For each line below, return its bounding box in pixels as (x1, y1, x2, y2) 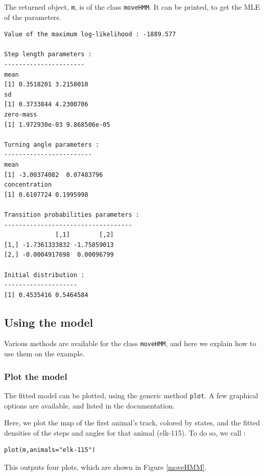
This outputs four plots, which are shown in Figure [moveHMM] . (4, 461, 207, 472)
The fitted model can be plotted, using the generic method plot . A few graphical (4, 390, 258, 400)
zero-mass (4, 111, 37, 118)
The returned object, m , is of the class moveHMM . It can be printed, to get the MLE (4, 2, 260, 12)
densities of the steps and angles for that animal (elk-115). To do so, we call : (4, 427, 246, 438)
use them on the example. (4, 348, 85, 359)
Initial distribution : (4, 271, 85, 279)
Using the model (4, 314, 93, 330)
